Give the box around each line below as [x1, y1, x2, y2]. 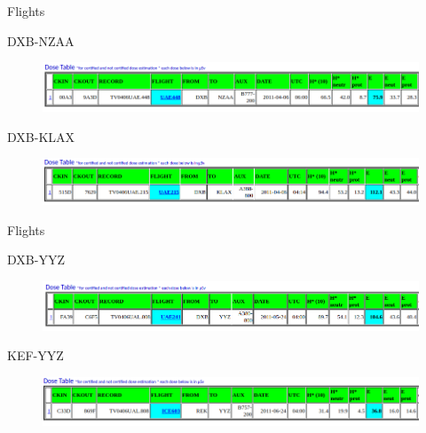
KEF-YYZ [7, 346, 64, 365]
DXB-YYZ [7, 250, 65, 269]
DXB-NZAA [7, 31, 75, 50]
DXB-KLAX [7, 127, 75, 146]
